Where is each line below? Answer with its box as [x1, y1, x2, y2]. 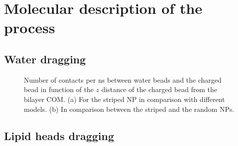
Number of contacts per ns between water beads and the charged [24, 74, 222, 85]
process [4, 17, 55, 38]
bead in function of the [24, 84, 94, 95]
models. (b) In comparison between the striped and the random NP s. [24, 103, 235, 114]
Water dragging [4, 51, 86, 66]
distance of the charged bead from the [101, 84, 217, 95]
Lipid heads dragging [4, 128, 114, 143]
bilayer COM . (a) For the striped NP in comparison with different [24, 94, 225, 104]
